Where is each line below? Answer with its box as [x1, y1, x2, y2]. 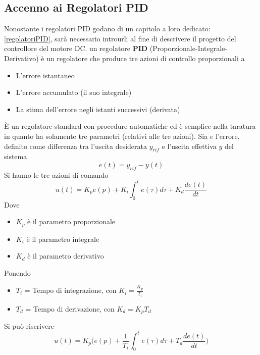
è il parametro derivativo [27, 250, 104, 261]
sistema [4, 151, 27, 162]
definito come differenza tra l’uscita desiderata [4, 140, 147, 151]
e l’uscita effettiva [162, 140, 217, 151]
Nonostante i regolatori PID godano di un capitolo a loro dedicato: [4, 23, 211, 34]
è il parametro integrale [26, 233, 99, 244]
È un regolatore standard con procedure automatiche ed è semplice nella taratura [4, 121, 256, 131]
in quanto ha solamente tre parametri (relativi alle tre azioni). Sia [4, 130, 208, 141]
